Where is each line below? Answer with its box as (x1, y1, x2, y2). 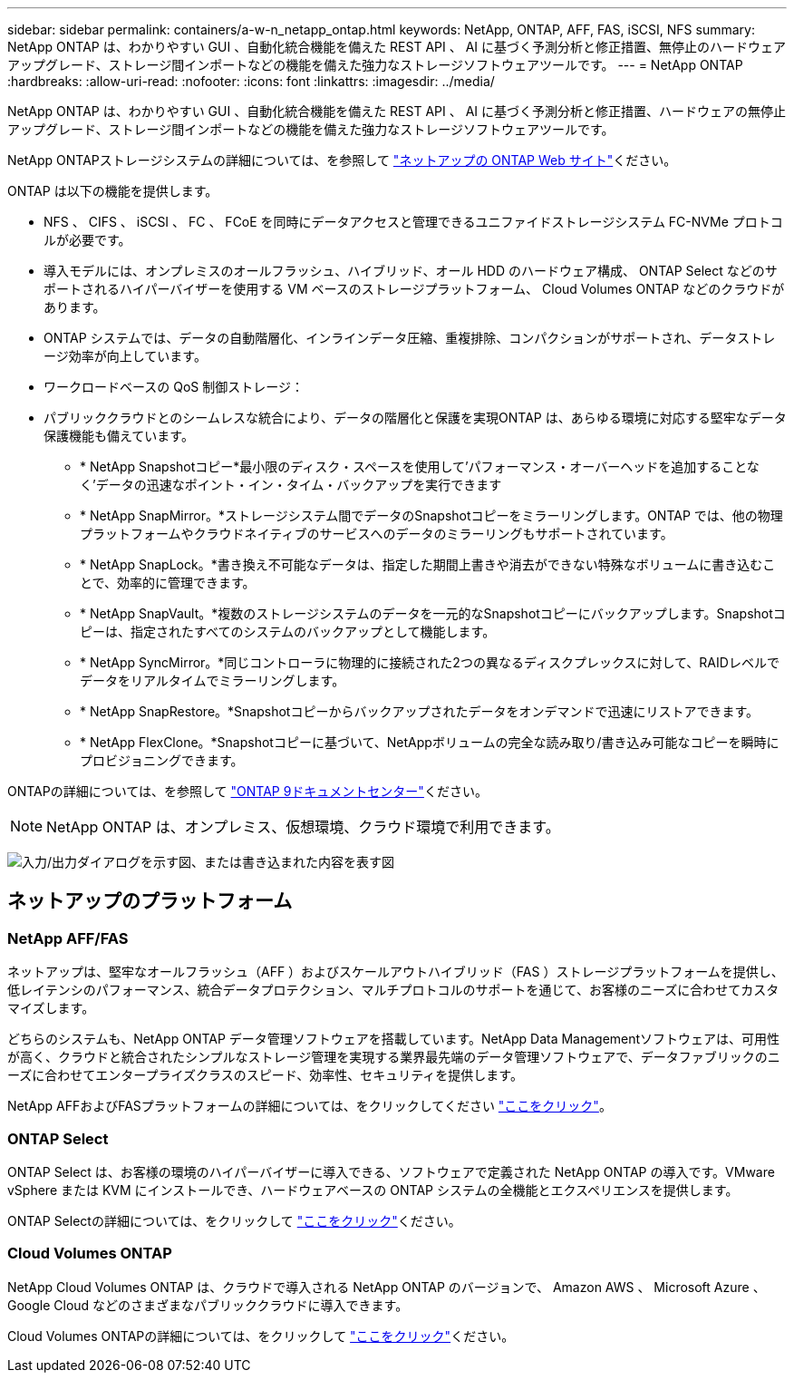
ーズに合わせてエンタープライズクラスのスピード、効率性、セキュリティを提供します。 (7, 1067, 523, 1084)
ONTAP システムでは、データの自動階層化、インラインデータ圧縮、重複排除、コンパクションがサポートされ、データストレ (44, 330, 776, 345)
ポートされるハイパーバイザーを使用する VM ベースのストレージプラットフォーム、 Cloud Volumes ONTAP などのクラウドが (44, 281, 785, 296)
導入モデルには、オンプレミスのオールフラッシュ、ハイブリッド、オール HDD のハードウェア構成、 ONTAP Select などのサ (44, 263, 778, 278)
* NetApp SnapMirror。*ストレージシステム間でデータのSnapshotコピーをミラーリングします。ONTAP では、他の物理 (80, 508, 783, 523)
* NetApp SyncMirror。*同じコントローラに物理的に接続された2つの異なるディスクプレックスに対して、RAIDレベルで (80, 655, 779, 670)
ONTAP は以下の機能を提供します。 (7, 183, 218, 199)
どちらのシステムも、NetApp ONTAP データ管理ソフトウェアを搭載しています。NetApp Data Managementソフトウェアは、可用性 (7, 1031, 780, 1047)
